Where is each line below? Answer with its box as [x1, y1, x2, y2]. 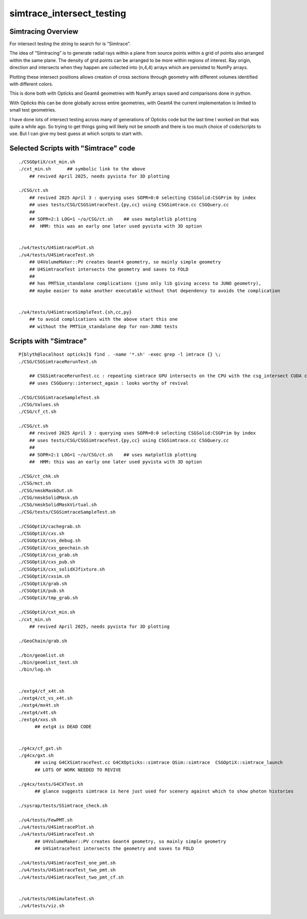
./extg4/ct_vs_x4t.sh [18, 695, 73, 701]
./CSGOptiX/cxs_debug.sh [18, 538, 81, 543]
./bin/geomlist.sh [18, 652, 65, 658]
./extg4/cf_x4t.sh [18, 688, 65, 694]
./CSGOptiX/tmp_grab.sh [18, 595, 78, 601]
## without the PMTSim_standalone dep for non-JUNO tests [29, 323, 178, 330]
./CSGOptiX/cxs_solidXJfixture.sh [18, 566, 105, 572]
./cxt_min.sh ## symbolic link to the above [18, 166, 146, 172]
